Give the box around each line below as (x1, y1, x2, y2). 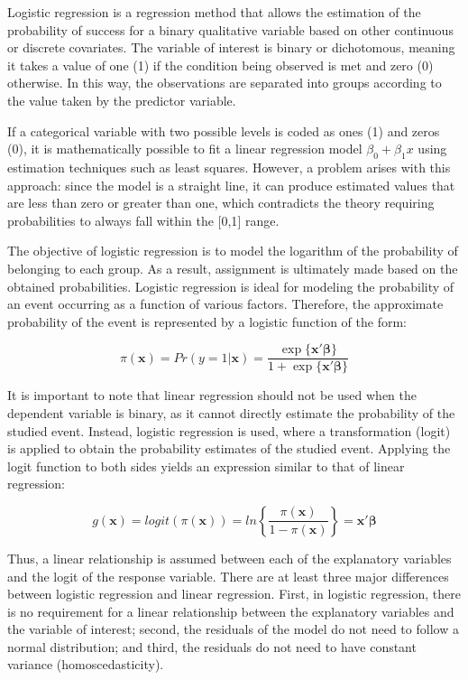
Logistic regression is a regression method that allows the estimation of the (7, 3, 421, 21)
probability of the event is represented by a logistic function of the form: (7, 312, 407, 331)
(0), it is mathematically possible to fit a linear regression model (7, 139, 362, 158)
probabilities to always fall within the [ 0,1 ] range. (7, 210, 280, 229)
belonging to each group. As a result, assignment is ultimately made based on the (7, 258, 458, 277)
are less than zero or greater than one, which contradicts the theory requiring (7, 193, 435, 212)
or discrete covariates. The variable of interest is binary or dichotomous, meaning (7, 38, 455, 57)
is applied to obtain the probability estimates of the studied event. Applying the (7, 439, 451, 458)
